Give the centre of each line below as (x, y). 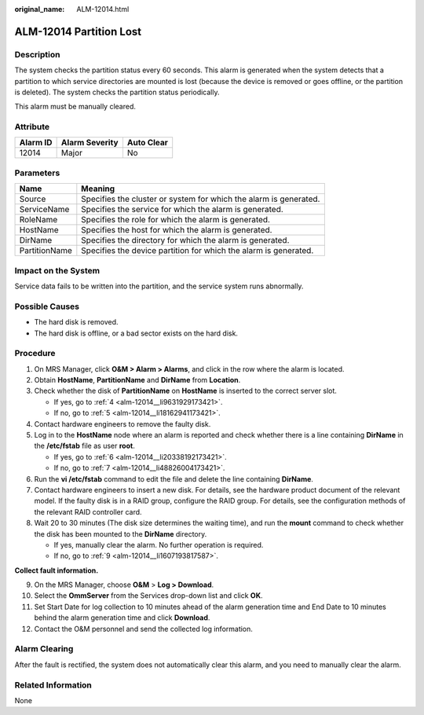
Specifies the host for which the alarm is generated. (177, 230)
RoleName (38, 220)
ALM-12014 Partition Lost (78, 31)
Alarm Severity (90, 143)
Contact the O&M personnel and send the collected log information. (143, 629)
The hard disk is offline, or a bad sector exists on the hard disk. (136, 333)
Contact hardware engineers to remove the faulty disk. (122, 423)
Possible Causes (47, 306)
